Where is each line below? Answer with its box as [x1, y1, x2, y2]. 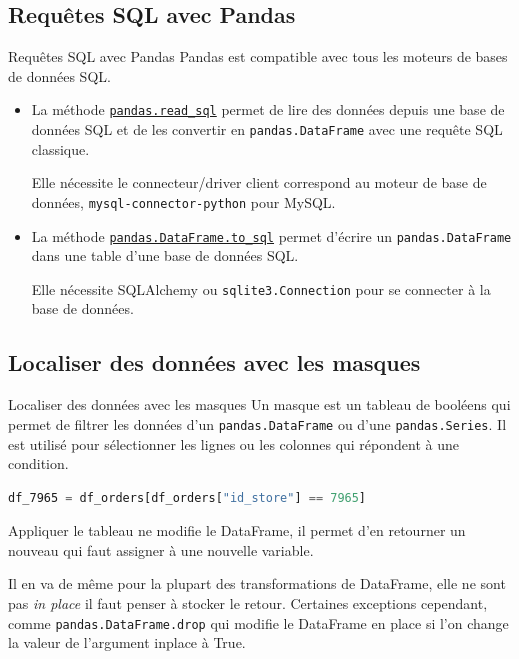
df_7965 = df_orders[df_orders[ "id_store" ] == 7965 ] [8, 490, 367, 505]
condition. [8, 453, 69, 474]
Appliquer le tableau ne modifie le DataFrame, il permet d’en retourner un [8, 520, 466, 541]
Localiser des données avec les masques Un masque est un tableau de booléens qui [8, 394, 511, 415]
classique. [31, 138, 90, 159]
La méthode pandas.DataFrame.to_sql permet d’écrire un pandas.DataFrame [31, 225, 512, 246]
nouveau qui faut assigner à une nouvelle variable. [8, 539, 314, 560]
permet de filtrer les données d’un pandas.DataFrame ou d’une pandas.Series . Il [8, 413, 507, 434]
